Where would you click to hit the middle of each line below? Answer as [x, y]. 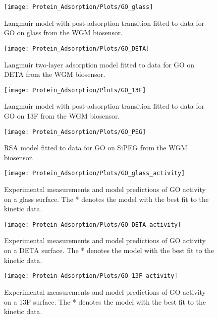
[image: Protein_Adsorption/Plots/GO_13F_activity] [91, 276]
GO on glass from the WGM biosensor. [63, 32]
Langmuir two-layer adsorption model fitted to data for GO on [99, 64]
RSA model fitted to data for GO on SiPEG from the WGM [96, 148]
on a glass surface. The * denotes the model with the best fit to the [106, 199]
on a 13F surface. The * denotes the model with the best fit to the [105, 301]
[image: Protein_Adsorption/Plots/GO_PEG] [75, 132]
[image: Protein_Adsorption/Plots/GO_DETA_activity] [93, 224]
